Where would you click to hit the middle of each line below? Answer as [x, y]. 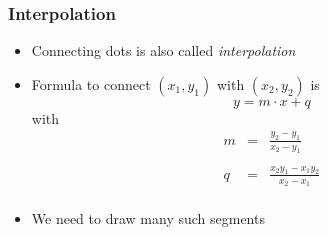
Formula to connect [91, 83]
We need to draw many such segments [148, 218]
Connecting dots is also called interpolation [163, 50]
